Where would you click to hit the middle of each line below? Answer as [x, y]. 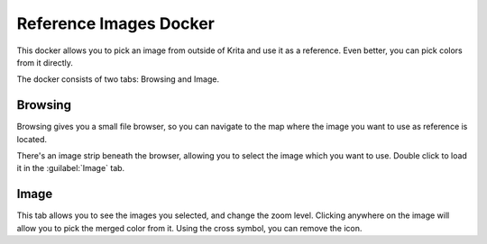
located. [32, 139]
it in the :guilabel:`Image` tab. [71, 168]
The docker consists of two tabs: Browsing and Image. [118, 79]
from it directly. [45, 62]
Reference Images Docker [116, 23]
